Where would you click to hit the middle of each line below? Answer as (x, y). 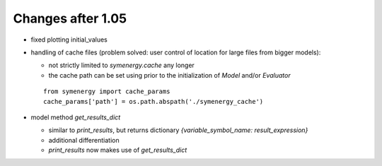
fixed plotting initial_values (69, 40)
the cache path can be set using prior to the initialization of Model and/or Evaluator (169, 75)
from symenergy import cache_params (107, 91)
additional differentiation (84, 140)
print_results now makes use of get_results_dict (118, 150)
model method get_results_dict (76, 117)
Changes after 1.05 (70, 18)
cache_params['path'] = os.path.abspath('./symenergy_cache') (154, 101)
